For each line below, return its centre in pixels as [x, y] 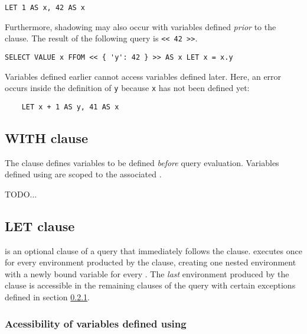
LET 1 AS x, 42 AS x [45, 8]
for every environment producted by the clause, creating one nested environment [151, 262]
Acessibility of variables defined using [96, 323]
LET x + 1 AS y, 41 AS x [70, 107]
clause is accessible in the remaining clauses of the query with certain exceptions [150, 285]
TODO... [21, 194]
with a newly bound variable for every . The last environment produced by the [147, 273]
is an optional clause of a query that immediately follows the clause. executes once [153, 250]
